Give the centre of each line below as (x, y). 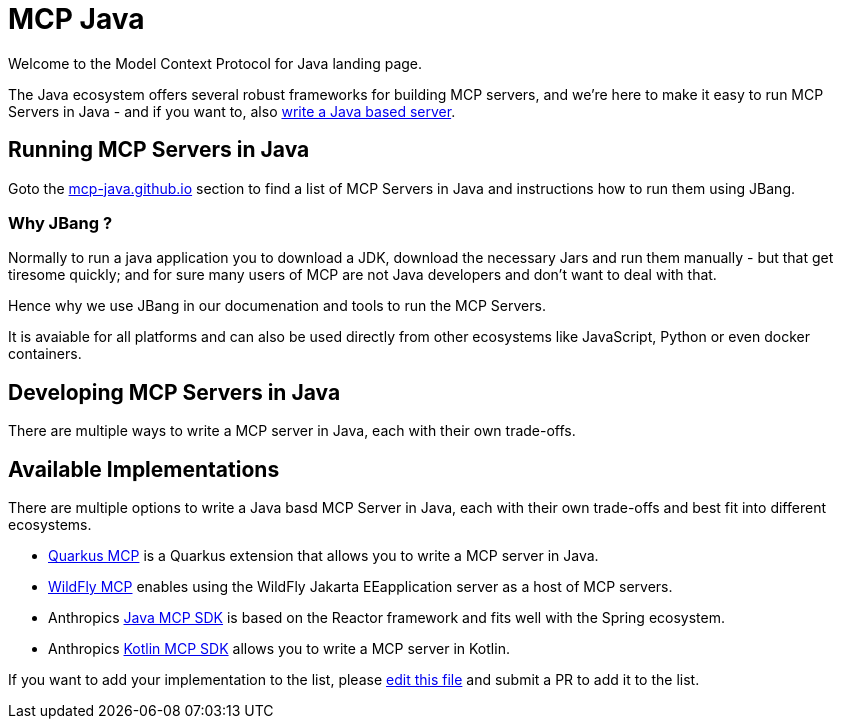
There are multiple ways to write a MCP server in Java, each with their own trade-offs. (292, 431)
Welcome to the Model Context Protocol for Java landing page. (215, 63)
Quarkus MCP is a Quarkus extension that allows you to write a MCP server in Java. (323, 556)
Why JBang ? (60, 222)
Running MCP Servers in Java (159, 150)
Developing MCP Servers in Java (174, 392)
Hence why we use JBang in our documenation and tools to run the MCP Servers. (277, 306)
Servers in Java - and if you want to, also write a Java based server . (232, 111)
